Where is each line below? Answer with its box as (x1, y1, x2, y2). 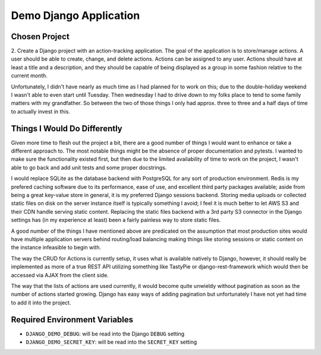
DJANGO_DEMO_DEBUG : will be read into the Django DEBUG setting (26, 330, 185, 337)
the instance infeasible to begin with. (11, 244, 101, 251)
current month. (11, 72, 48, 80)
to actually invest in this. (11, 107, 71, 115)
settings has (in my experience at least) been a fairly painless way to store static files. (11, 217, 221, 224)
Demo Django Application (11, 9, 140, 22)
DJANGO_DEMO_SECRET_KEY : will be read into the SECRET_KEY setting (26, 338, 197, 346)
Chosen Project (11, 31, 70, 42)
